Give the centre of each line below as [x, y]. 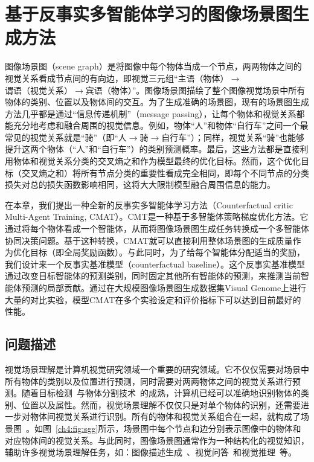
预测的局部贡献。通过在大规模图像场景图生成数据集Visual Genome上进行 [164, 287]
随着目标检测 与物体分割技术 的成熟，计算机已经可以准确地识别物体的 [161, 393]
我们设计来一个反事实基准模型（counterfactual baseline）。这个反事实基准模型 [155, 264]
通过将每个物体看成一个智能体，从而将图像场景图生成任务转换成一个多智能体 [157, 229]
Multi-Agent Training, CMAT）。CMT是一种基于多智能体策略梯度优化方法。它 [157, 217]
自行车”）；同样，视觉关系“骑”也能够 [233, 137]
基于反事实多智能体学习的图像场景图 [149, 14]
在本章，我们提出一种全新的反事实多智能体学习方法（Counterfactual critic [149, 204]
